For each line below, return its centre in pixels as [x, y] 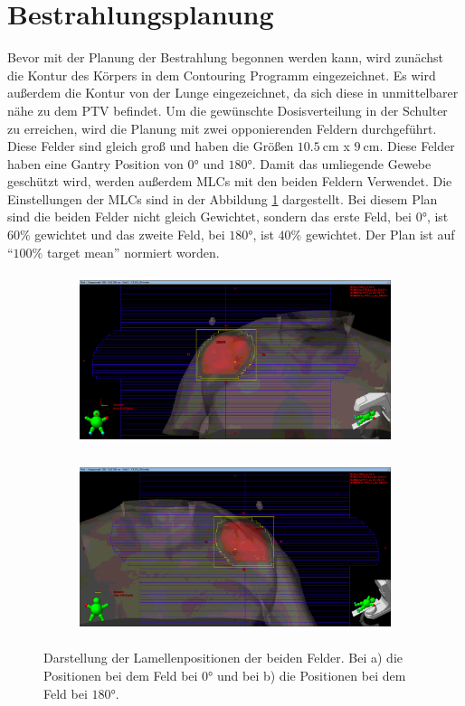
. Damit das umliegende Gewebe [342, 163]
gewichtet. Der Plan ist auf [380, 235]
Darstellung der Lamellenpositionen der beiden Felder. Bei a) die [223, 658]
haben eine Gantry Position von [95, 163]
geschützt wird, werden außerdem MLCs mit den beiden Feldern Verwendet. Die [230, 181]
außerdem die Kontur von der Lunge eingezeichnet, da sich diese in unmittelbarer [233, 93]
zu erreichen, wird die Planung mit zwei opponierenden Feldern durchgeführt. [222, 128]
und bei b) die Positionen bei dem [312, 675]
